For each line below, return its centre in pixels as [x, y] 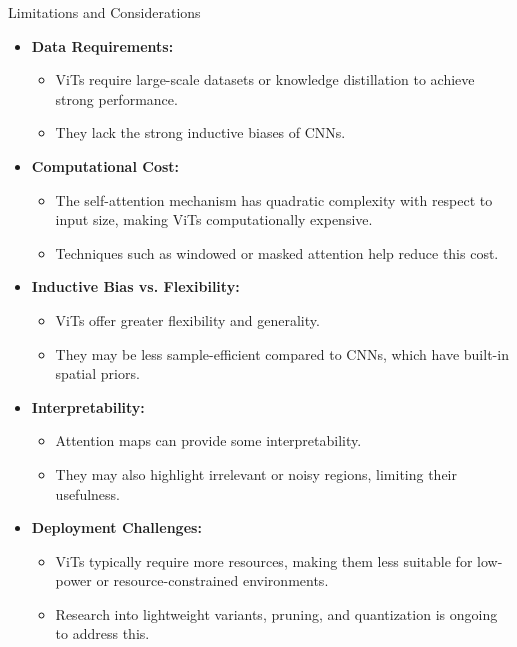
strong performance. [116, 98]
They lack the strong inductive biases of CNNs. [200, 132]
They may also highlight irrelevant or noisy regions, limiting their [256, 473]
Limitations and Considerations [104, 12]
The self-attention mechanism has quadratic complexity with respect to [274, 199]
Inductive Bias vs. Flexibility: [135, 286]
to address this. [102, 633]
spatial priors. [97, 373]
